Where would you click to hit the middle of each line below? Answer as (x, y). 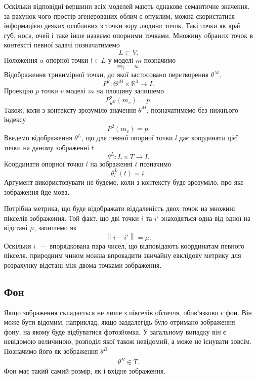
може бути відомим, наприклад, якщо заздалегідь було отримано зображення (120, 322)
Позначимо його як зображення (51, 351)
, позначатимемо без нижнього (192, 109)
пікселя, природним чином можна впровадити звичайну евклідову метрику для (123, 255)
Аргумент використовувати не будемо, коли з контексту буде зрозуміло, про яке (124, 182)
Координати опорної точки (44, 163)
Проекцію (19, 91)
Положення (21, 60)
